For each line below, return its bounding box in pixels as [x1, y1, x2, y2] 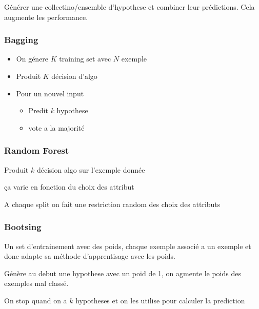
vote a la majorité [28, 122, 85, 133]
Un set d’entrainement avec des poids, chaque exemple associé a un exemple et [4, 240, 251, 251]
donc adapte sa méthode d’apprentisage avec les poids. [4, 251, 175, 261]
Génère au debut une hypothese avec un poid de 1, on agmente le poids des [4, 267, 241, 278]
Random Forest [4, 144, 69, 157]
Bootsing [4, 220, 42, 233]
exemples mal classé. [4, 278, 69, 289]
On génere [16, 53, 49, 64]
